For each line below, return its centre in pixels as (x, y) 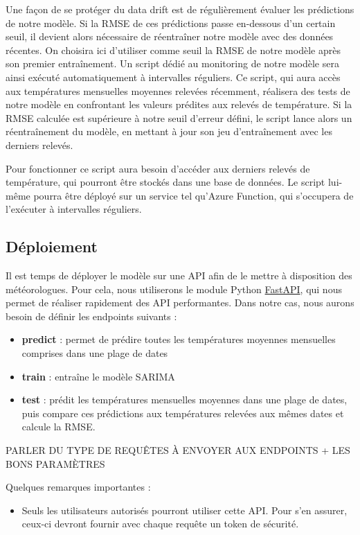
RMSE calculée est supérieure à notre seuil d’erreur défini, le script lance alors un (179, 117)
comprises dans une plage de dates (95, 353)
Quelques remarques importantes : (78, 487)
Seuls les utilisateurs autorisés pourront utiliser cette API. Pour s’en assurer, (184, 510)
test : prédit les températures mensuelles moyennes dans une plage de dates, (184, 400)
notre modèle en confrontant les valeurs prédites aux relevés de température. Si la (179, 104)
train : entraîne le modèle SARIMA (98, 376)
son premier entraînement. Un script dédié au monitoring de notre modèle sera (172, 63)
